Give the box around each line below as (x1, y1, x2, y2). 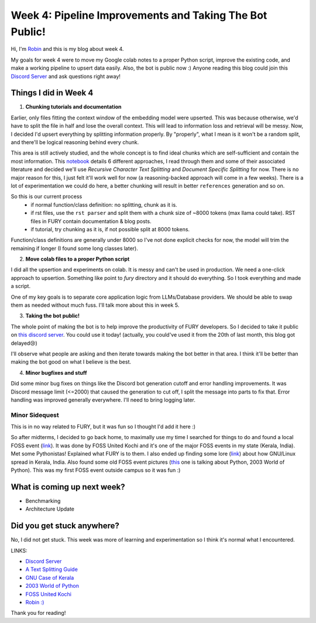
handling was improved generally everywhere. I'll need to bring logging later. (11, 396, 196, 403)
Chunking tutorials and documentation (25, 103, 122, 111)
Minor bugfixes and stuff (25, 369, 87, 376)
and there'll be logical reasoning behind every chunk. (11, 138, 139, 146)
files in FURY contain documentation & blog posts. (30, 217, 152, 225)
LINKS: (11, 547, 28, 554)
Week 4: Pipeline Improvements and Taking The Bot (11, 9, 267, 22)
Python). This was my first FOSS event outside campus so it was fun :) (11, 467, 181, 474)
